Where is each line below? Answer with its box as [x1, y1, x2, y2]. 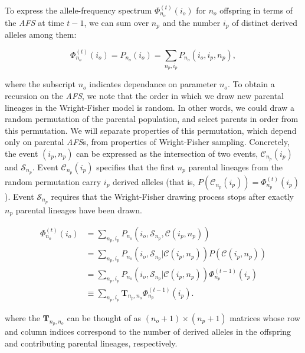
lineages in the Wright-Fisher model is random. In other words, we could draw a [5, 101, 295, 113]
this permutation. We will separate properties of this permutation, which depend [5, 124, 297, 136]
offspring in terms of [219, 4, 293, 16]
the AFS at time [5, 16, 64, 28]
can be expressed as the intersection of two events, [76, 147, 258, 159]
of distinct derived [232, 16, 298, 28]
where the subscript [5, 78, 76, 90]
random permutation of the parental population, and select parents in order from [5, 113, 299, 125]
